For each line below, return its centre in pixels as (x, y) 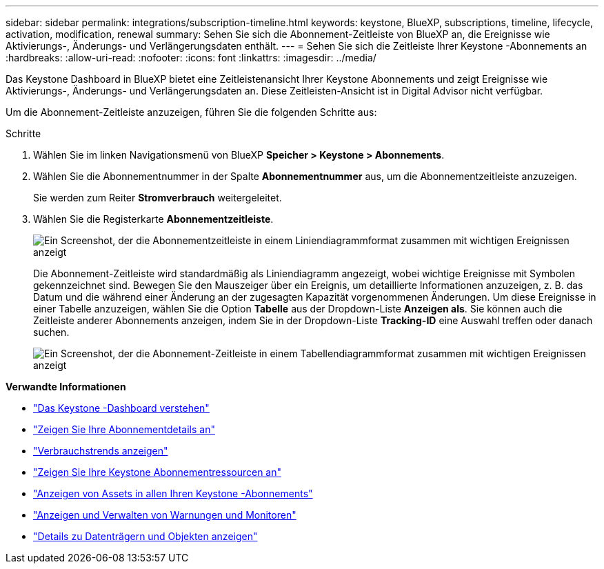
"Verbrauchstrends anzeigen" (101, 451)
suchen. (51, 332)
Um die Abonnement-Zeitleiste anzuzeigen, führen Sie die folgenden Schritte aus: (191, 112)
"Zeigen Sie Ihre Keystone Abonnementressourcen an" (158, 472)
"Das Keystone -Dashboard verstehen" (121, 408)
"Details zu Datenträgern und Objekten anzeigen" (145, 536)
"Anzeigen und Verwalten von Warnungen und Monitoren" (165, 515)
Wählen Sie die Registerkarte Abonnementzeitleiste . (153, 219)
